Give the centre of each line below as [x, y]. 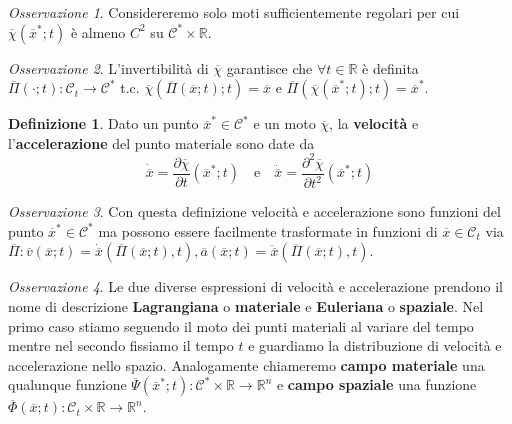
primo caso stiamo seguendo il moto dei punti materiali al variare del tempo [241, 325]
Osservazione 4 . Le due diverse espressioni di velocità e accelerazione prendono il [255, 286]
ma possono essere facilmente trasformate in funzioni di [268, 230]
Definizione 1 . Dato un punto [103, 123]
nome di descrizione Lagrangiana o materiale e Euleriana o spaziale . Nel [246, 306]
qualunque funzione [67, 384]
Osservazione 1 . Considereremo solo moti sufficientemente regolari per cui [234, 12]
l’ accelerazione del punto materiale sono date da [161, 142]
